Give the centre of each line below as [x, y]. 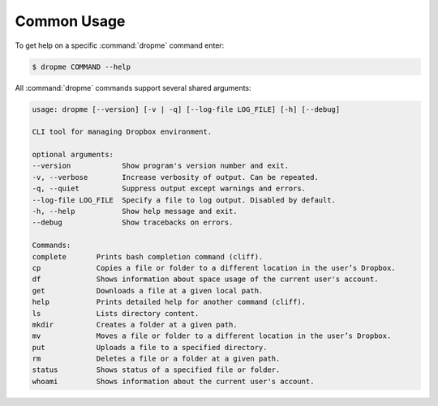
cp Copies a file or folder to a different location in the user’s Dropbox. [214, 268]
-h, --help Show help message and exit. [135, 212]
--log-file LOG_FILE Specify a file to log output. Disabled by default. [184, 200]
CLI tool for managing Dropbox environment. [122, 132]
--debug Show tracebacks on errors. [133, 222]
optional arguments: [73, 155]
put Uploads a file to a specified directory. [150, 347]
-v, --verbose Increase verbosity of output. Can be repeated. [176, 177]
